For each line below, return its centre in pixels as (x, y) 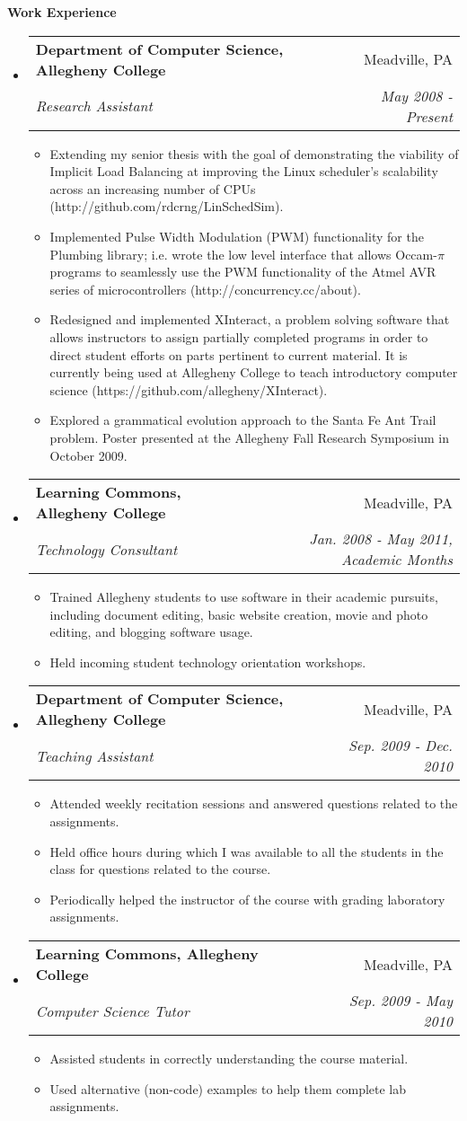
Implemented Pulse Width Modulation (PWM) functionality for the (237, 236)
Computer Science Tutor (112, 1011)
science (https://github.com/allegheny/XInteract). (189, 389)
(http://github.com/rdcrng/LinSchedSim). (167, 206)
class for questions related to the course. (160, 869)
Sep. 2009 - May (401, 1001)
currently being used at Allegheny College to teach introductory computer (254, 372)
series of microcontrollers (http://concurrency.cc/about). (205, 289)
